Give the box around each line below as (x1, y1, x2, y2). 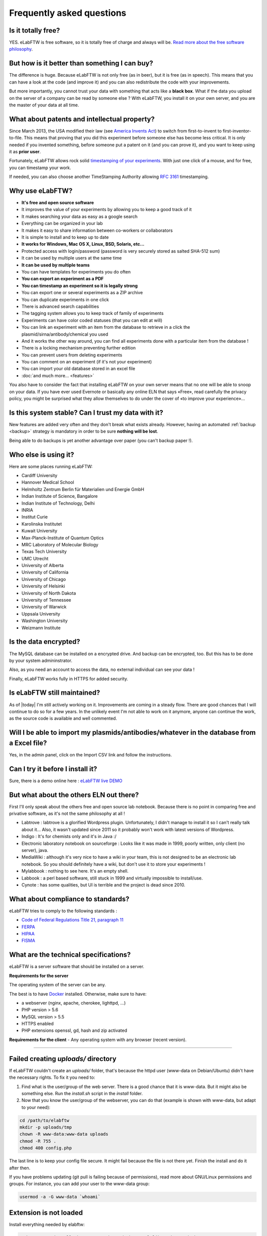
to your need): (21, 1104, 50, 1110)
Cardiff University (21, 473, 58, 478)
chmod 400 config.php (19, 1145, 72, 1151)
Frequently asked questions (9, 7, 127, 18)
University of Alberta (21, 563, 64, 569)
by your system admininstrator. (9, 658, 73, 663)
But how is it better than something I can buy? (9, 59, 153, 68)
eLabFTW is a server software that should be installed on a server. (9, 964, 144, 970)
